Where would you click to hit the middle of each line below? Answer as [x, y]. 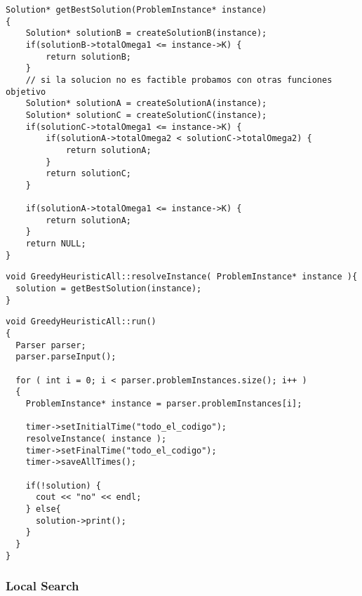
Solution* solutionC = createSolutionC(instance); [146, 115]
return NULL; [56, 244]
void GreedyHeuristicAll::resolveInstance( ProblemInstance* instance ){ [182, 277]
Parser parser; [51, 345]
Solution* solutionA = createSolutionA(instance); [146, 104]
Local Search [42, 586]
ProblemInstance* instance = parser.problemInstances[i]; [164, 404]
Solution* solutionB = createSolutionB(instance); [146, 33]
